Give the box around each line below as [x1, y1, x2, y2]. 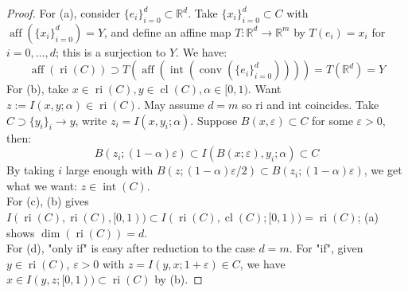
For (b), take [6, 80, 69, 97]
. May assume [137, 96, 204, 112]
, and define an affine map [104, 23, 231, 40]
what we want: [6, 177, 78, 193]
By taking [6, 162, 55, 178]
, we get [363, 162, 402, 178]
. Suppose [190, 111, 238, 128]
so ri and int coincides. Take [242, 96, 379, 112]
